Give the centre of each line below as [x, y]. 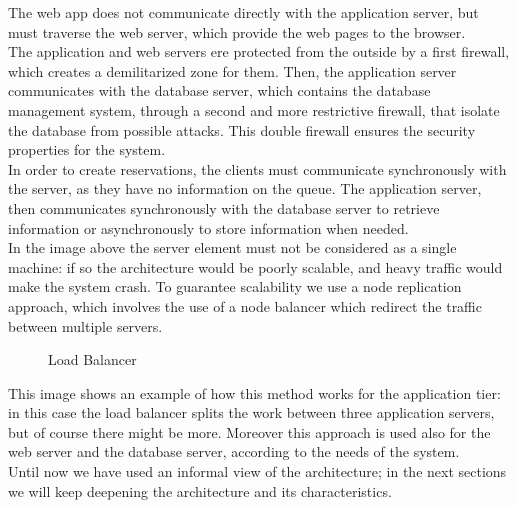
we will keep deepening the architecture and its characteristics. [200, 490]
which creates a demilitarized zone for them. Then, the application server [232, 70]
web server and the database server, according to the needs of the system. [234, 451]
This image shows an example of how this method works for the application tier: [254, 392]
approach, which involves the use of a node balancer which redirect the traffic [245, 305]
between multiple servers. [85, 325]
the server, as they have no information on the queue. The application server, [245, 188]
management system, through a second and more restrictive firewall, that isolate [254, 109]
